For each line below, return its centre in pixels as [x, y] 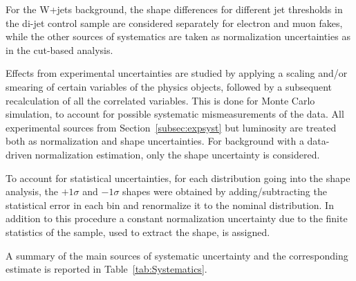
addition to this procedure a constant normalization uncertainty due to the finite [177, 218]
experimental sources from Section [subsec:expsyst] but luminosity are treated [171, 127]
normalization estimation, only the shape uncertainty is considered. [177, 154]
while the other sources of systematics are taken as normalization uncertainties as [178, 36]
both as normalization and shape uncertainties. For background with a [155, 141]
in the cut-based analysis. [59, 49]
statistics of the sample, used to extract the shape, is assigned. [138, 232]
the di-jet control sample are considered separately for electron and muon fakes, [174, 22]
